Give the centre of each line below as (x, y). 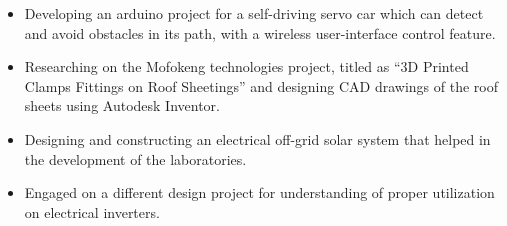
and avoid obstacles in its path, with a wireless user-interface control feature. (260, 32)
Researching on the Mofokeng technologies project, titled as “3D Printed (246, 66)
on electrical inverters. (92, 211)
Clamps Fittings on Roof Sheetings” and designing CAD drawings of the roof (261, 85)
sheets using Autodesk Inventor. (122, 105)
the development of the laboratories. (135, 158)
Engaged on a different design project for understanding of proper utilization (259, 192)
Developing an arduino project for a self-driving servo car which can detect (254, 13)
